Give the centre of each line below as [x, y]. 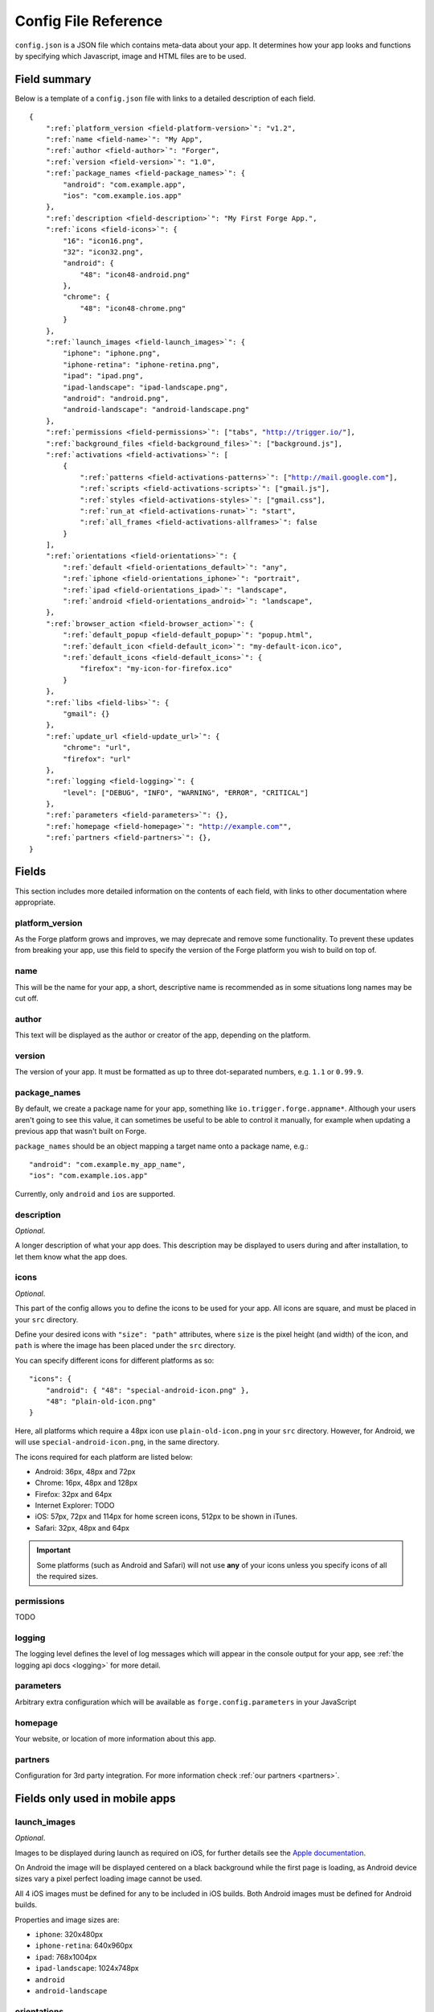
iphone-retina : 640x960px [84, 1946]
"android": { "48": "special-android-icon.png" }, [147, 1390]
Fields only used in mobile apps [95, 1798]
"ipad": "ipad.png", [103, 376]
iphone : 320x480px [69, 1934]
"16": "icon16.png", [103, 241]
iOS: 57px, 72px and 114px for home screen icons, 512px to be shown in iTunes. [166, 1516]
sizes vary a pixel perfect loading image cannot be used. [108, 1878]
